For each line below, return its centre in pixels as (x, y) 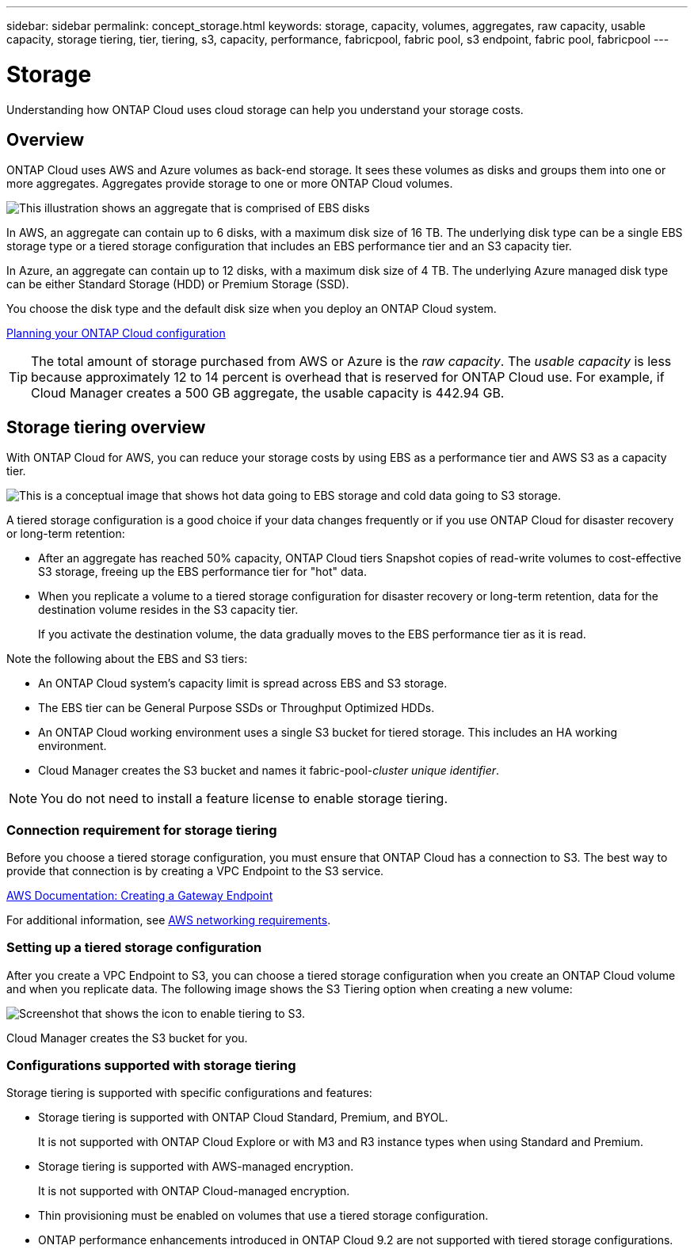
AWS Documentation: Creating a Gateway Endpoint (140, 895)
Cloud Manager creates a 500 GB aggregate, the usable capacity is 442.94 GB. (268, 393)
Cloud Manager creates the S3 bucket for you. (127, 1038)
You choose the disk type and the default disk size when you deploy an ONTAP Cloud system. (252, 309)
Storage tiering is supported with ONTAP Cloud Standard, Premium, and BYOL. (243, 1118)
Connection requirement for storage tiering (142, 830)
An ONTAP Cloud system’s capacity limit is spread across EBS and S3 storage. (243, 684)
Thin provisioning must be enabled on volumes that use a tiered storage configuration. (263, 1216)
